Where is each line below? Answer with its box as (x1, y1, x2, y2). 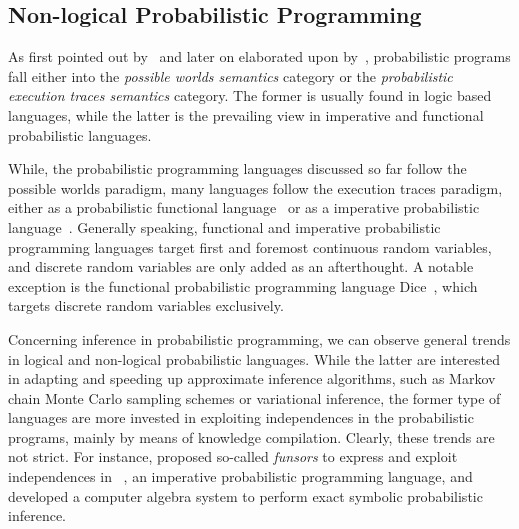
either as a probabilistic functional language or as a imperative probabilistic (8, 197, 480, 218)
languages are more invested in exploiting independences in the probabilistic (8, 407, 474, 428)
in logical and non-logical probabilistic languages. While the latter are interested (8, 348, 500, 369)
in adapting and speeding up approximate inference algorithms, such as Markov (8, 368, 496, 389)
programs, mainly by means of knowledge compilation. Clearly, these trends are (8, 426, 495, 447)
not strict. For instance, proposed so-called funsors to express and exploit (8, 446, 458, 467)
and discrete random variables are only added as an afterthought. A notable (8, 256, 474, 277)
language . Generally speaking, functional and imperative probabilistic (8, 216, 441, 237)
